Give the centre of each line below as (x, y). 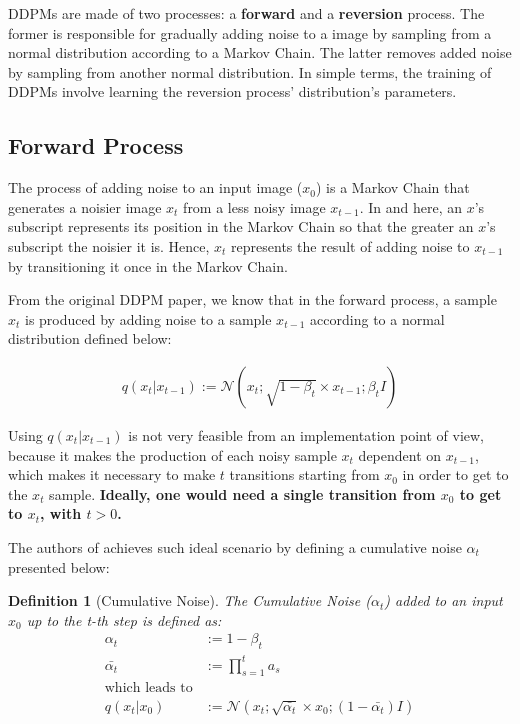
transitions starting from (304, 474)
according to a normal (377, 318)
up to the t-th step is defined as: (124, 619)
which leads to (148, 688)
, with (61, 513)
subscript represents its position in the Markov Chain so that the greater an (241, 226)
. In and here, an (410, 206)
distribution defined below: (90, 338)
